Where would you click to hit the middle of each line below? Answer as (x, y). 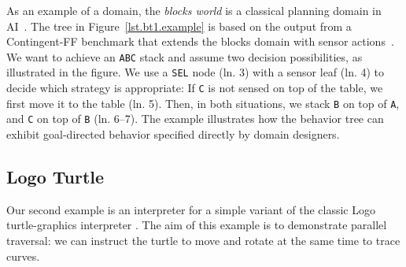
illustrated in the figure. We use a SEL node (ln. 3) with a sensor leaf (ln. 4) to (196, 72)
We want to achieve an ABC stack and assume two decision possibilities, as (185, 56)
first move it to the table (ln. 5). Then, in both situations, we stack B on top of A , (203, 103)
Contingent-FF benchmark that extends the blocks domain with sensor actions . (200, 41)
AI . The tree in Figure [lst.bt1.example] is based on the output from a (179, 26)
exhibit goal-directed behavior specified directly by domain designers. (173, 134)
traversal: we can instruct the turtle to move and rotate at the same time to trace (203, 241)
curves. (23, 256)
